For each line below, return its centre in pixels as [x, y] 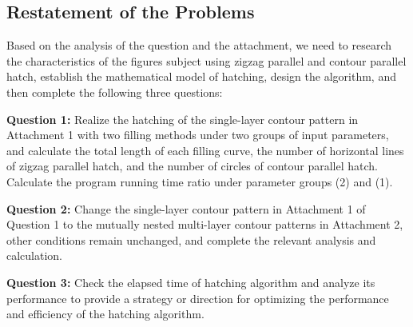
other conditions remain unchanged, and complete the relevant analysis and [191, 239]
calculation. [35, 255]
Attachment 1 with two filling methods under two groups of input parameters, [198, 135]
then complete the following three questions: [115, 92]
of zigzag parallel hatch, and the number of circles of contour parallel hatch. [193, 166]
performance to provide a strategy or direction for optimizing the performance [198, 298]
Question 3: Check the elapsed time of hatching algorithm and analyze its [191, 282]
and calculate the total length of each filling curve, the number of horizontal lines [205, 150]
